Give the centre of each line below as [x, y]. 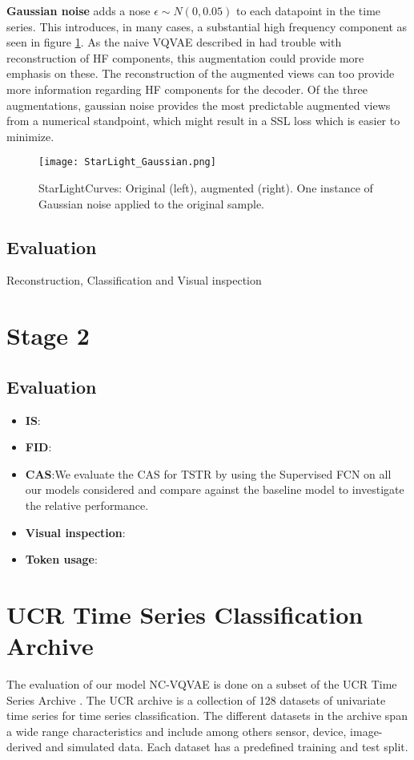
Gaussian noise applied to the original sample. [152, 203]
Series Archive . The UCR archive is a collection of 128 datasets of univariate [196, 699]
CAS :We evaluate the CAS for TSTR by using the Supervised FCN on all [208, 473]
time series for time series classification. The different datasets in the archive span [207, 716]
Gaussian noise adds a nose [78, 10]
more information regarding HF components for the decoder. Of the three [187, 89]
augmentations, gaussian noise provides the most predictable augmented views [199, 105]
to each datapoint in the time [308, 10]
